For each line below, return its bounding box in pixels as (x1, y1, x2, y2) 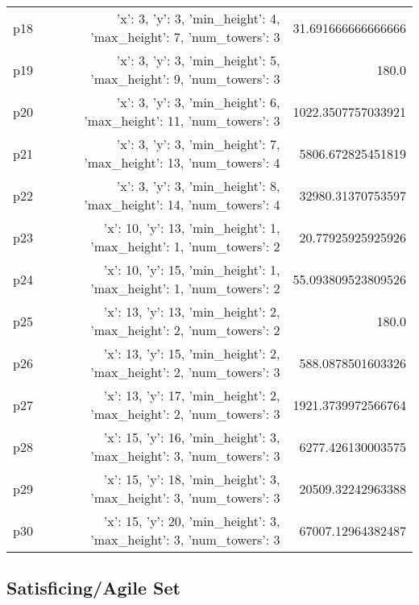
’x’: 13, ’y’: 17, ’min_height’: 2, (103, 386, 280, 404)
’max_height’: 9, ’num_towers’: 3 (90, 69, 280, 88)
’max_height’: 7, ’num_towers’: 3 (90, 27, 280, 46)
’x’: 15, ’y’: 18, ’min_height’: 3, (103, 470, 280, 488)
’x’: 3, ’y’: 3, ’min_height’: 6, (116, 93, 280, 111)
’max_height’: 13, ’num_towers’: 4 (84, 153, 280, 172)
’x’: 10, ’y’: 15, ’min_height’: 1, (103, 260, 280, 279)
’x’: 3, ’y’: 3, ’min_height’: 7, (116, 135, 280, 153)
